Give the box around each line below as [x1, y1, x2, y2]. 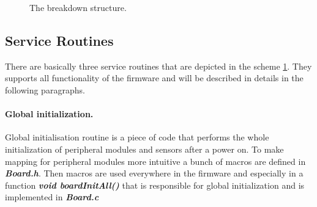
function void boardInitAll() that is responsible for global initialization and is [5, 178, 305, 191]
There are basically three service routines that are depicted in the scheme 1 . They [5, 59, 312, 72]
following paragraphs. [5, 83, 85, 96]
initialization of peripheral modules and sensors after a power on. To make [5, 142, 284, 155]
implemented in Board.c [5, 191, 99, 203]
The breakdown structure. [29, 1, 127, 13]
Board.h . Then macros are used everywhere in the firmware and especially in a [5, 167, 304, 180]
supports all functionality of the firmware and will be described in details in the [5, 71, 304, 84]
